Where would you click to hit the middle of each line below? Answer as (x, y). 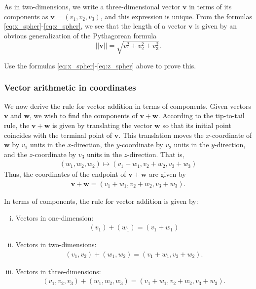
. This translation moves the (161, 135)
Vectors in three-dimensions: (58, 271)
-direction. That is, (156, 154)
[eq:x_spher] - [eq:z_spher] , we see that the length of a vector (95, 26)
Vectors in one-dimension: (55, 217)
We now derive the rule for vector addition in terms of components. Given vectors (128, 106)
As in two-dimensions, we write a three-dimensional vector (92, 6)
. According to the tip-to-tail (201, 115)
